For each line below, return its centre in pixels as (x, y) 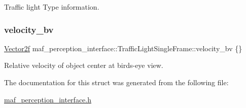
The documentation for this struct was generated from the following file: (116, 82)
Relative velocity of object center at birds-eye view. (84, 65)
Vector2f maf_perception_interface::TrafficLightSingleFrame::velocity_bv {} (123, 48)
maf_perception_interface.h (48, 99)
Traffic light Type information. (52, 7)
